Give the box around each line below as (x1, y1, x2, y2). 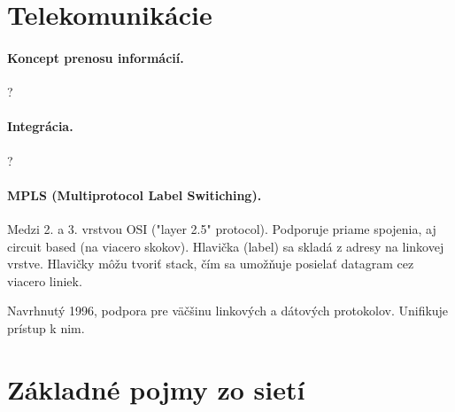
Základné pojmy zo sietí (7, 370, 305, 407)
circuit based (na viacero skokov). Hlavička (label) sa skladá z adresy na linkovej (7, 237, 444, 255)
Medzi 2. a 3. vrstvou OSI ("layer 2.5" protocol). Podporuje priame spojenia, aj (7, 219, 436, 237)
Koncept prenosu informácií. (7, 48, 184, 66)
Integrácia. (7, 117, 73, 136)
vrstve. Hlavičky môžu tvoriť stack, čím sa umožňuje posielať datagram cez (7, 254, 414, 273)
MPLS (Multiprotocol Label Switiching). (7, 185, 262, 204)
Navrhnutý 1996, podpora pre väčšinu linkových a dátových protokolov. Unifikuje (7, 301, 449, 320)
